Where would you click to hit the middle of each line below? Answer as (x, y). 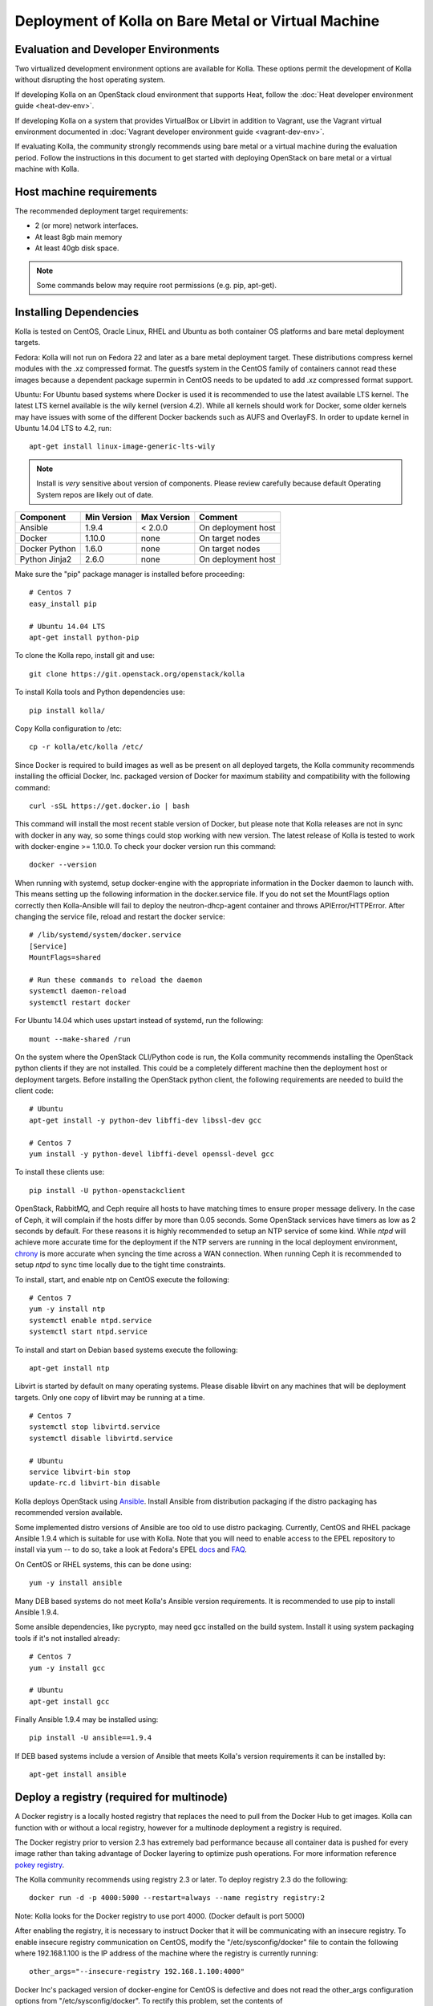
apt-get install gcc (69, 1701)
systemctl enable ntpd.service (91, 1320)
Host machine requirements (86, 192)
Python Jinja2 (46, 559)
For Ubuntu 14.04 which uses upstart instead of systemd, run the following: (139, 1021)
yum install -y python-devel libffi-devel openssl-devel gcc (152, 1154)
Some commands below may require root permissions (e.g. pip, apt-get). (156, 286)
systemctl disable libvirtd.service (101, 1438)
